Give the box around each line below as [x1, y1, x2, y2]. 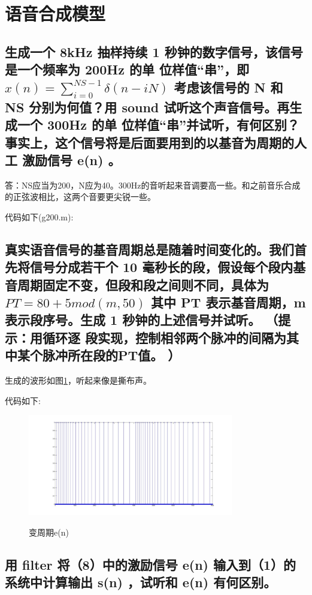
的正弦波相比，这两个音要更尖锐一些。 [5, 190, 156, 203]
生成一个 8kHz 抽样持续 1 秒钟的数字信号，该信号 [5, 42, 303, 61]
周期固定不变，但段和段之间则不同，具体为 [17, 275, 269, 294]
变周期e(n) [29, 525, 69, 538]
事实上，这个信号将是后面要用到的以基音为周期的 [5, 133, 294, 151]
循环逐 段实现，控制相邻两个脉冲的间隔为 [42, 328, 287, 346]
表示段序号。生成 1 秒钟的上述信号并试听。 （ [5, 310, 278, 329]
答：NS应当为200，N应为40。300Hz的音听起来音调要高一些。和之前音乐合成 [5, 178, 301, 191]
